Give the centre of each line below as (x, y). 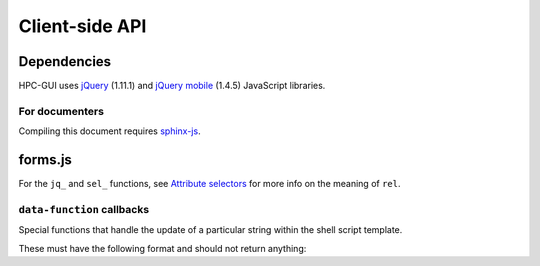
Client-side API (82, 26)
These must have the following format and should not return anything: (162, 248)
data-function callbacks (84, 209)
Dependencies (65, 61)
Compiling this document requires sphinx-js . (109, 131)
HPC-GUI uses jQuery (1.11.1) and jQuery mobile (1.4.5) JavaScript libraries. (172, 86)
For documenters (61, 111)
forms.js (45, 160)
